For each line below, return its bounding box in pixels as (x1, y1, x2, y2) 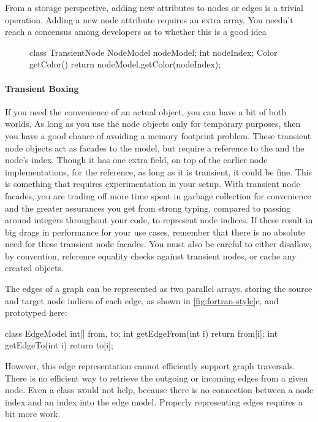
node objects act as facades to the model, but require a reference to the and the (5, 141, 305, 154)
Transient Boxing (5, 82, 79, 94)
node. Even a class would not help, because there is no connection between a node (5, 383, 314, 396)
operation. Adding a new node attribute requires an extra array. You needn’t (5, 13, 293, 26)
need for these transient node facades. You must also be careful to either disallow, (5, 237, 312, 250)
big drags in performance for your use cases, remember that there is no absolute (5, 225, 305, 238)
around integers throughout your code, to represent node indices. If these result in (5, 213, 313, 226)
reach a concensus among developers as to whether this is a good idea (5, 25, 267, 38)
